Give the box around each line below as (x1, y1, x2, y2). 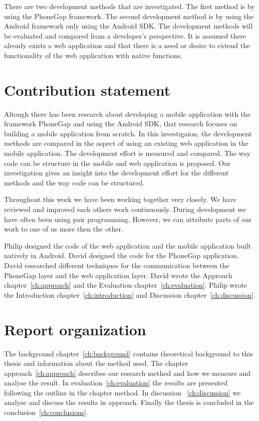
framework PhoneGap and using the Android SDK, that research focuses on (4, 118, 237, 129)
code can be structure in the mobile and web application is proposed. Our (4, 157, 231, 168)
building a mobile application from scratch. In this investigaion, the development (4, 128, 252, 138)
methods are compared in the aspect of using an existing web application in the (4, 138, 248, 148)
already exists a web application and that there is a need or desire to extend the (4, 40, 250, 51)
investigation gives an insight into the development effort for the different (4, 167, 229, 178)
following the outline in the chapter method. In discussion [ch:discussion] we (4, 387, 241, 397)
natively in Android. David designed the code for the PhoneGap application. (4, 250, 239, 261)
